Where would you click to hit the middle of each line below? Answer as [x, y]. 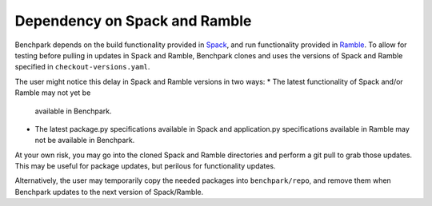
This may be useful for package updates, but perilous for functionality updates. [145, 166]
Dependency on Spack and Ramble [133, 21]
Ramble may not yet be [53, 93]
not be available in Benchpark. [85, 141]
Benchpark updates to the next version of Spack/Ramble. [109, 192]
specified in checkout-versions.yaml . [82, 67]
